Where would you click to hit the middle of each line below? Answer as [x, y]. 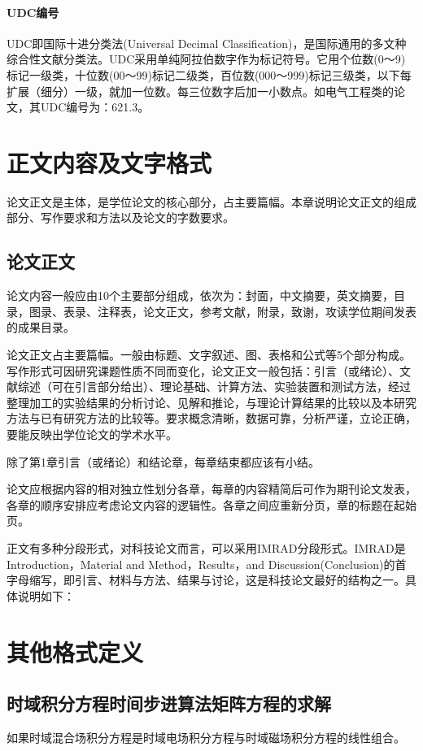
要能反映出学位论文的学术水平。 [92, 434]
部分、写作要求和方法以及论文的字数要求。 [120, 217]
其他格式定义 [75, 651]
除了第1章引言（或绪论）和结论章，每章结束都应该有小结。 [163, 461]
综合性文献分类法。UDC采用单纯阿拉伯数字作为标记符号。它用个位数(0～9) [206, 59]
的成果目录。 [41, 327]
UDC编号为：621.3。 [95, 107]
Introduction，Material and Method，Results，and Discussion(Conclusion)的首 [207, 564]
